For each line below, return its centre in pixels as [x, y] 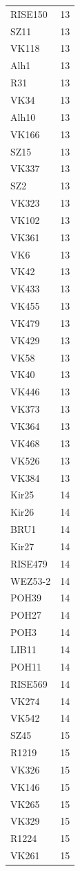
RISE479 [29, 563]
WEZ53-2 [31, 580]
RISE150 [29, 13]
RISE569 [29, 683]
